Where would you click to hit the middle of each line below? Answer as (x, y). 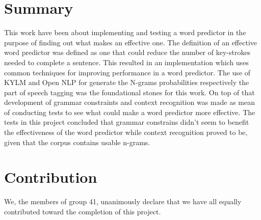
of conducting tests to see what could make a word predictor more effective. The (130, 112)
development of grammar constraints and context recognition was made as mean (129, 102)
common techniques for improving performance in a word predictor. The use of (127, 72)
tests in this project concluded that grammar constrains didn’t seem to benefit (127, 122)
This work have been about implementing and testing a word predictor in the (125, 32)
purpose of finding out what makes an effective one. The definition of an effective (131, 42)
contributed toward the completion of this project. (83, 211)
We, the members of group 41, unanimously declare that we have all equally (123, 201)
